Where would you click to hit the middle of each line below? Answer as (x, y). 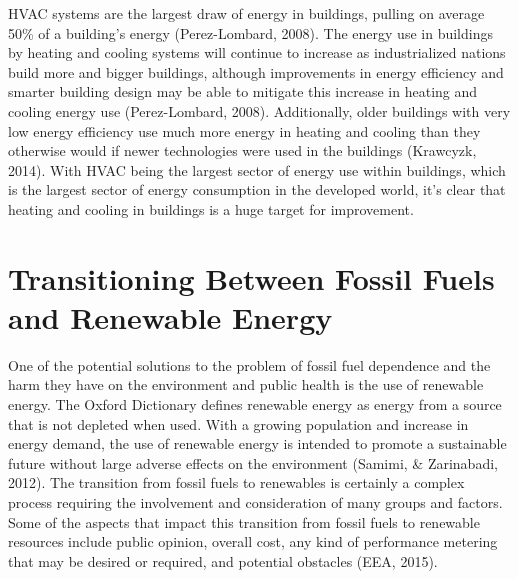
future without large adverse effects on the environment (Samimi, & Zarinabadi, (253, 462)
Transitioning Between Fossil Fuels (251, 277)
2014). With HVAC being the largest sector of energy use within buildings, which (257, 169)
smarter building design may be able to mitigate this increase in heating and (243, 91)
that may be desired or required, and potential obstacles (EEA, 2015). (223, 560)
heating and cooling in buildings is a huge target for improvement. (211, 208)
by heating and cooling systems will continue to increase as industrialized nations (257, 52)
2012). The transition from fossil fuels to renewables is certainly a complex (236, 482)
